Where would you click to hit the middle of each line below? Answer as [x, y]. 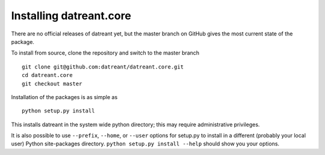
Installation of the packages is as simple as [64, 97]
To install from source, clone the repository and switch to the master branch [105, 53]
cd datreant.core [47, 75]
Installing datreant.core [71, 16]
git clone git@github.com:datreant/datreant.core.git [103, 67]
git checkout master [52, 84]
